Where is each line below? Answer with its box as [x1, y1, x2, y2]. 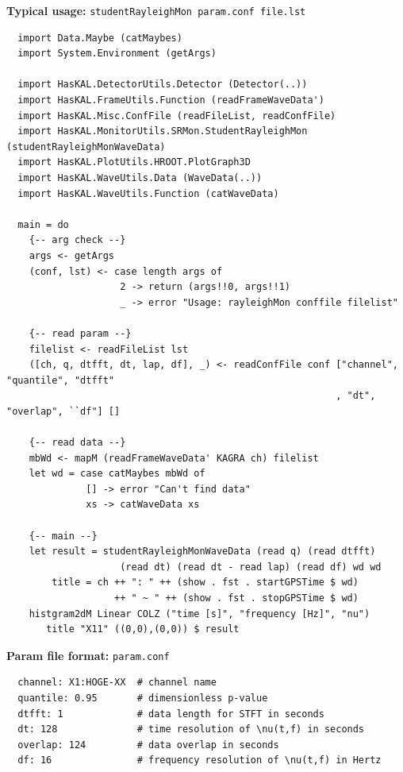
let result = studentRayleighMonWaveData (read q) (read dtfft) [29, 546, 376, 558]
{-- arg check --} [29, 234, 126, 246]
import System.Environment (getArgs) [17, 48, 217, 60]
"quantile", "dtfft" [6, 374, 115, 386]
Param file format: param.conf [6, 647, 170, 663]
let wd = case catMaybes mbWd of [29, 468, 205, 480]
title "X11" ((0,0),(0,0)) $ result [46, 623, 240, 635]
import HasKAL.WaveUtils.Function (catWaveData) [17, 187, 279, 199]
